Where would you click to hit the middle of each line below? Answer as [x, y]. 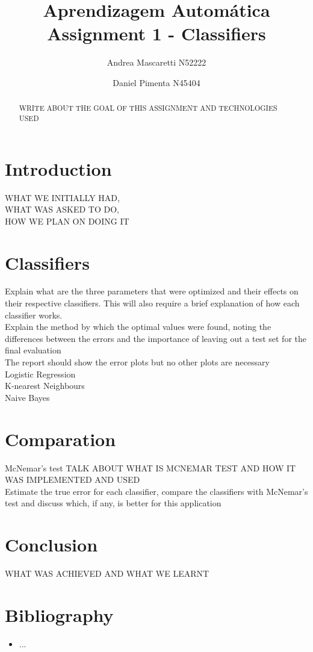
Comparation [60, 439]
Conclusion [51, 545]
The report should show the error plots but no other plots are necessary [137, 362]
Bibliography [59, 614]
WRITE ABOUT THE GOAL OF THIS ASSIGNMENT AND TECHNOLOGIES [148, 108]
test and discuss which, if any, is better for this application [113, 503]
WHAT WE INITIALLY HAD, [62, 197]
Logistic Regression [40, 374]
